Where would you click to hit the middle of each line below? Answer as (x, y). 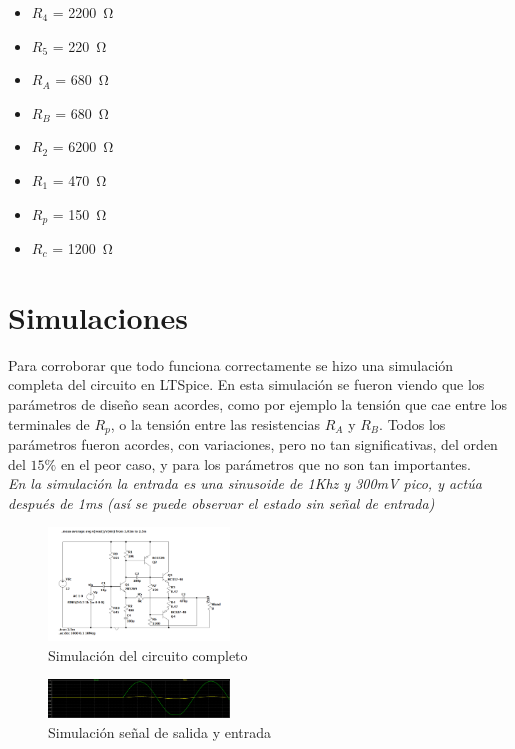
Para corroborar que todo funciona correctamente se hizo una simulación (231, 364)
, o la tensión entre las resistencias (215, 423)
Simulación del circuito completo (148, 654)
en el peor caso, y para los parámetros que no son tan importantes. (265, 463)
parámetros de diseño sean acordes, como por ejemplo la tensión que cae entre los (258, 403)
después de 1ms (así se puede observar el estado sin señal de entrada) (221, 502)
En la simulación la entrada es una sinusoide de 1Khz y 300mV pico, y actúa (245, 483)
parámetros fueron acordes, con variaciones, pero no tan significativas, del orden (253, 443)
